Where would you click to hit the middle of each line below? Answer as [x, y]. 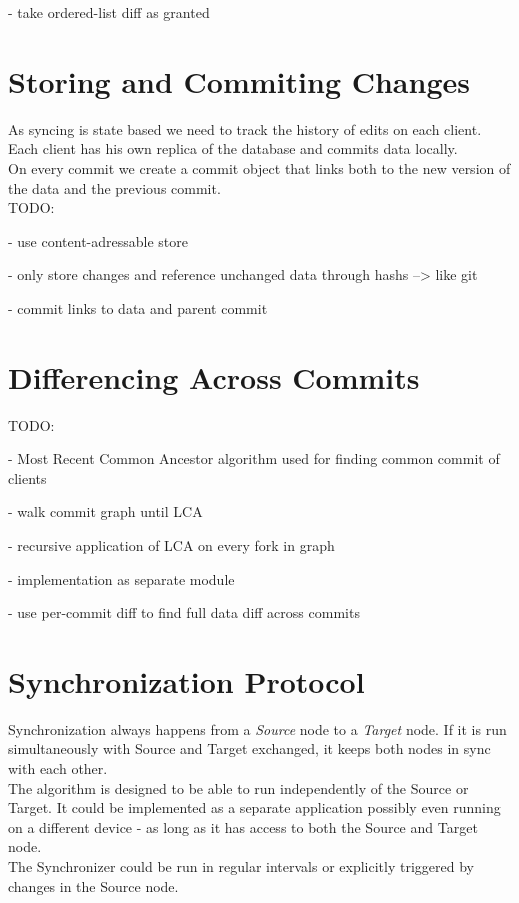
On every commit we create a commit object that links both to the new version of [259, 167]
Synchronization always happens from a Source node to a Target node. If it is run [257, 728]
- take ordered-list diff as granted [109, 12]
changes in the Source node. [93, 885]
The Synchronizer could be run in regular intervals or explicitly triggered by [241, 866]
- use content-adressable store [98, 240]
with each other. [58, 768]
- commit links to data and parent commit [138, 307]
